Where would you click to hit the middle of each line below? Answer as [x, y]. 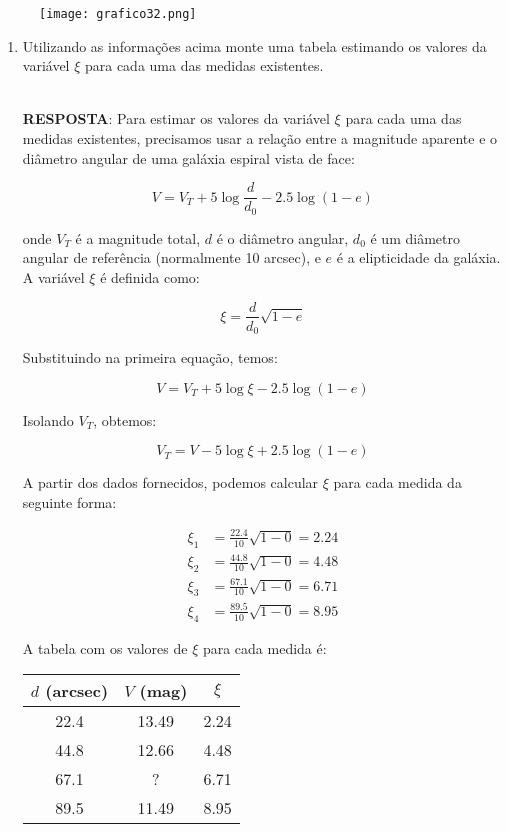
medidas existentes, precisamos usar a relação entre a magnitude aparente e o [260, 138]
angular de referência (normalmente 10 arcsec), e [171, 257]
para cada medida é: [264, 647]
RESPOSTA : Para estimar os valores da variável [176, 118]
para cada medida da [397, 482]
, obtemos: [125, 419]
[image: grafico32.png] [118, 14]
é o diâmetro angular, [282, 237]
